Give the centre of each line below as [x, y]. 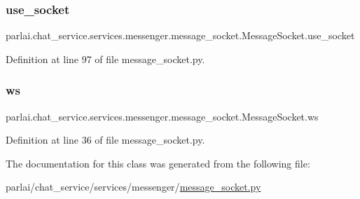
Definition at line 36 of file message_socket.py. [105, 140]
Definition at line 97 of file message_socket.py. [105, 59]
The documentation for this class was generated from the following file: [158, 163]
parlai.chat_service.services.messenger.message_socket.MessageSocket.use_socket [180, 35]
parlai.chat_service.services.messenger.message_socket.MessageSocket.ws [162, 116]
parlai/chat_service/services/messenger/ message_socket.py [133, 187]
